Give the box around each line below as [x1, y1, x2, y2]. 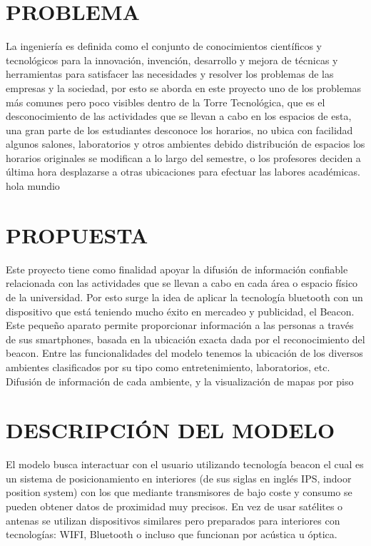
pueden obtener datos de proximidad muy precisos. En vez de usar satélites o [6, 499, 343, 514]
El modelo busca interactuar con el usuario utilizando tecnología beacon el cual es [6, 457, 364, 472]
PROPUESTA [6, 220, 148, 249]
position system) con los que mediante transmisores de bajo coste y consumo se [6, 485, 352, 500]
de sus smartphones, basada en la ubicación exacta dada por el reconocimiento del [6, 331, 365, 346]
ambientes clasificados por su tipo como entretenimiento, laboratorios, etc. [6, 359, 330, 374]
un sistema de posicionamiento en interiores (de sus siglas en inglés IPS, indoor [6, 470, 352, 485]
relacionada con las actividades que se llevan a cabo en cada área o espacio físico [6, 275, 358, 290]
